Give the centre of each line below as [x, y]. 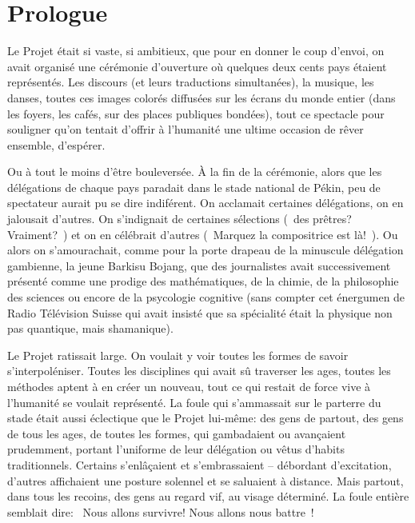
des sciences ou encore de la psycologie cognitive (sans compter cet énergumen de [206, 297]
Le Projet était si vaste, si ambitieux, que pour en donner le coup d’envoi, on [196, 51]
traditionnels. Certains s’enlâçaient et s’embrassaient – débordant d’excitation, [200, 464]
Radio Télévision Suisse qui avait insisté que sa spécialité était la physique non [200, 312]
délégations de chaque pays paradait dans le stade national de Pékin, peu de [194, 187]
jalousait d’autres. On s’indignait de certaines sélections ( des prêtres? [180, 219]
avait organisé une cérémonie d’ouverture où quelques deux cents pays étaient [197, 66]
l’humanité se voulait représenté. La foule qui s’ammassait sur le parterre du [194, 402]
